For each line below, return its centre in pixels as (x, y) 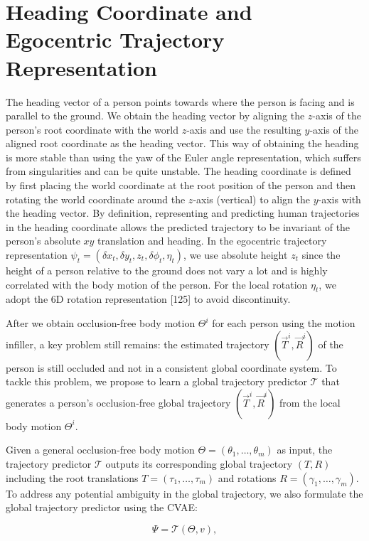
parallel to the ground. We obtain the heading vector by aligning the (155, 116)
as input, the (305, 450)
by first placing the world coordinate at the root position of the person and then (181, 185)
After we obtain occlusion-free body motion (101, 323)
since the (321, 255)
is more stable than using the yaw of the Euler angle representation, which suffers (183, 157)
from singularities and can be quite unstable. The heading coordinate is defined (178, 171)
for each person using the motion (284, 323)
